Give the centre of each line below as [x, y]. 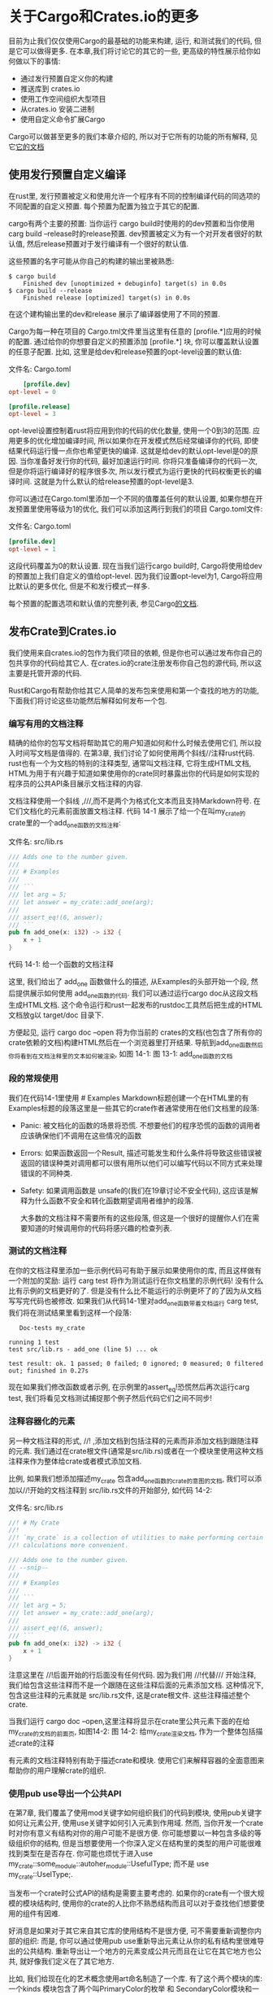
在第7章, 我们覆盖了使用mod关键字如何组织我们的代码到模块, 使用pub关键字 [135, 1813]
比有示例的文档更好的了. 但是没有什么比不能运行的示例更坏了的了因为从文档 [135, 1290]
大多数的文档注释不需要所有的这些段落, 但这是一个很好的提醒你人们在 [136, 1218]
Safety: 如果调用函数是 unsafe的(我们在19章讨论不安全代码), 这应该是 [136, 1190]
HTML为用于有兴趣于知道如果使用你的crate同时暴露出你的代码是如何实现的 [134, 773]
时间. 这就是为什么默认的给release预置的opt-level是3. [104, 482]
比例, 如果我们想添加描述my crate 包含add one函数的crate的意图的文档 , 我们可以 [132, 1479]
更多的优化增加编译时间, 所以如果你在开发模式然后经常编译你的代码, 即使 [136, 441]
